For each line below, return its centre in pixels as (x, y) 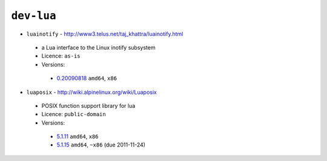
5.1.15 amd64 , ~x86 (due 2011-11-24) (101, 145)
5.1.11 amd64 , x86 (78, 137)
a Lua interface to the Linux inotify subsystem (98, 47)
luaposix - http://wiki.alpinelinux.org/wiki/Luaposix (91, 92)
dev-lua (34, 16)
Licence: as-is (61, 56)
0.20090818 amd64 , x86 (87, 78)
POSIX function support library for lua (88, 105)
